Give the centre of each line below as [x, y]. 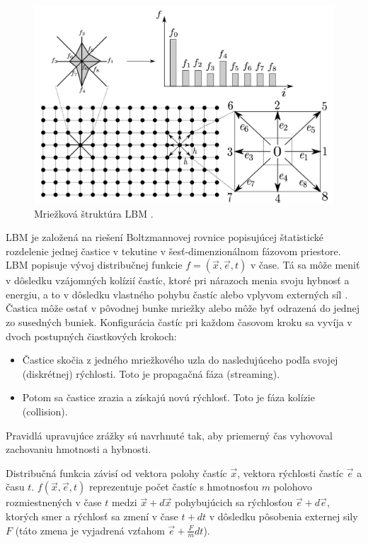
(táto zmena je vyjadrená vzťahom [90, 530]
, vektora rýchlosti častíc [291, 472]
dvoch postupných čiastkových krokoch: [91, 336]
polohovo [293, 487]
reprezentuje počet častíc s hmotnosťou [173, 487]
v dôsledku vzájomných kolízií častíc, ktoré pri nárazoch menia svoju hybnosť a [178, 280]
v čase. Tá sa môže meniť [305, 265]
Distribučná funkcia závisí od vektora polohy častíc [116, 472]
